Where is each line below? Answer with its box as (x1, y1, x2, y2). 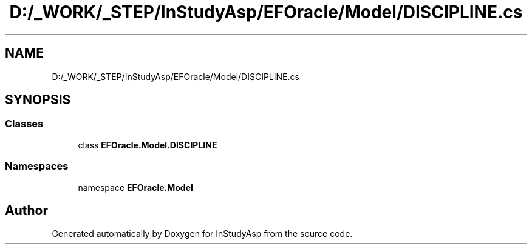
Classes (5, 118, 44, 130)
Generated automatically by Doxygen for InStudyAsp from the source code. (52, 228, 353, 239)
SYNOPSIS (5, 92, 71, 108)
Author (5, 202, 48, 218)
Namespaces (5, 160, 69, 173)
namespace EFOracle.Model (78, 182, 193, 193)
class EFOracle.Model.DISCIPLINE (78, 139, 217, 150)
